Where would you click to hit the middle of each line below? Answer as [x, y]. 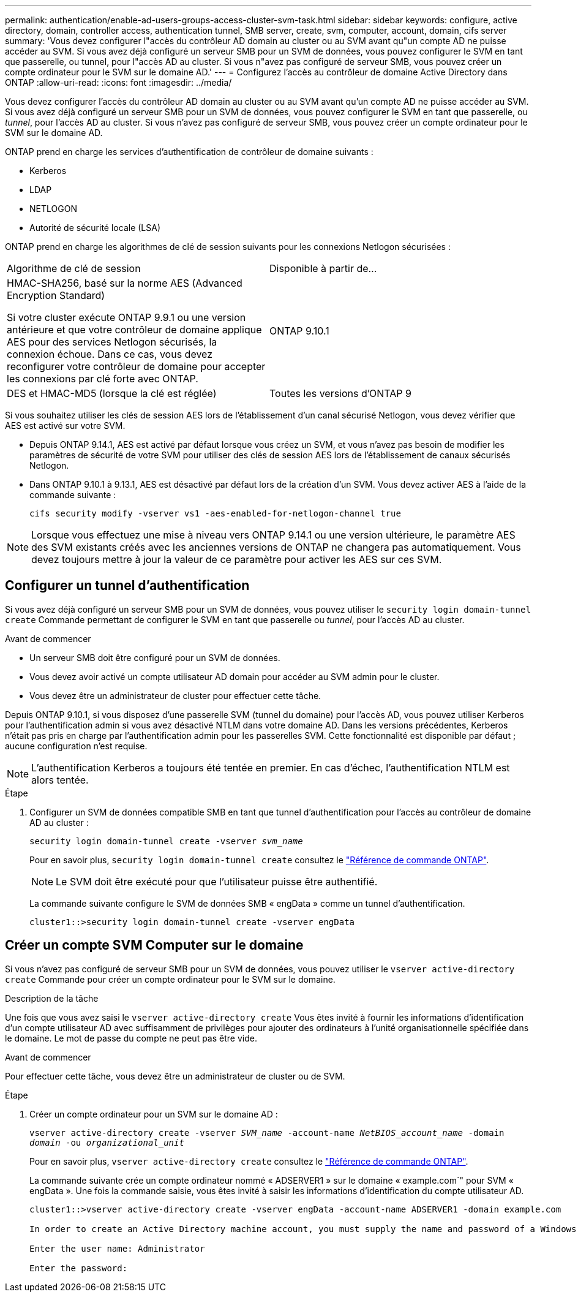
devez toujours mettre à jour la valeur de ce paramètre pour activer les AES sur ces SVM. [237, 559]
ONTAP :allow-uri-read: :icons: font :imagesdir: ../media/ [118, 82]
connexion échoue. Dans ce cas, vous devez [110, 354]
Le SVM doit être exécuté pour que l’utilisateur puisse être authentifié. [217, 881]
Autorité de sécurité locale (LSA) [95, 228]
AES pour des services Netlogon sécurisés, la [112, 342]
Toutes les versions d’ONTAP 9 [340, 393]
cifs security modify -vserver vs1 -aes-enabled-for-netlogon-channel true [215, 513]
